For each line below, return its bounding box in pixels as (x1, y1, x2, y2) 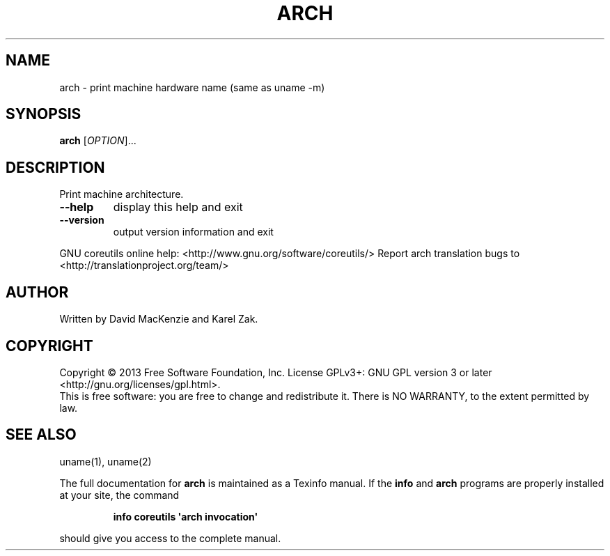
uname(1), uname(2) (59, 455, 152, 468)
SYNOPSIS (6, 105, 81, 123)
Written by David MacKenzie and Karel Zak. (59, 313, 258, 325)
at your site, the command (59, 488, 180, 501)
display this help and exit (113, 200, 243, 215)
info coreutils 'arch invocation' (113, 510, 258, 523)
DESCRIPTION (6, 158, 105, 176)
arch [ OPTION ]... (59, 134, 136, 147)
